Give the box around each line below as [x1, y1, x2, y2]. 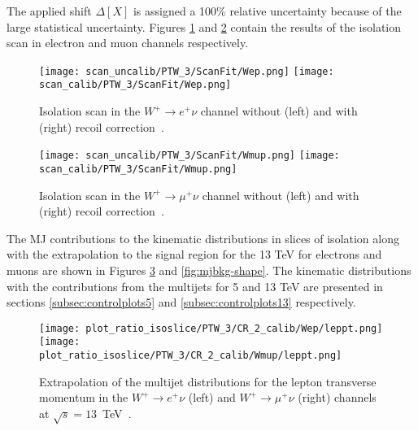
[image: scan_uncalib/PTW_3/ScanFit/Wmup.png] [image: [39, 150, 340, 162]
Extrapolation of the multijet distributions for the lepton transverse [39, 372, 377, 390]
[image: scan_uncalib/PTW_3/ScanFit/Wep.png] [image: [39, 65, 334, 77]
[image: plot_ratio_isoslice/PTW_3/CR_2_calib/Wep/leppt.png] [39, 322, 383, 334]
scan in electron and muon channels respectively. [7, 34, 249, 51]
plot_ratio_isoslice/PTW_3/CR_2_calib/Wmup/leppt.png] [39, 350, 342, 362]
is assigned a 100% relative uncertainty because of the [133, 2, 402, 19]
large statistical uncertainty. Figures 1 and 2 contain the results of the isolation [7, 18, 402, 35]
